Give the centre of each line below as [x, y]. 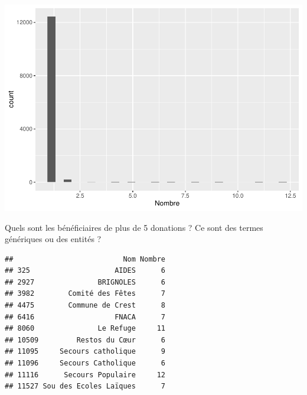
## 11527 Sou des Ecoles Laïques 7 [85, 386]
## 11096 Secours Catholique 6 [85, 363]
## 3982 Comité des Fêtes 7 [85, 294]
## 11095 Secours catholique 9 [85, 352]
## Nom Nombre [85, 259]
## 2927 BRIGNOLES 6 [85, 282]
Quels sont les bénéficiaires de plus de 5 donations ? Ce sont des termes [134, 227]
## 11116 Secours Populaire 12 [85, 375]
